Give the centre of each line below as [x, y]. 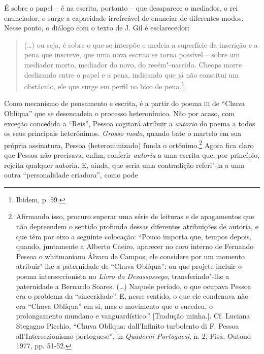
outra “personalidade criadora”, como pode [71, 175]
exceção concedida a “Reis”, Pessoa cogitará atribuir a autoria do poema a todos [130, 123]
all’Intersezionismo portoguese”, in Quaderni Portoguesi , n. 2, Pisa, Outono [133, 335]
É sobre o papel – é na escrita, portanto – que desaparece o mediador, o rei [121, 8]
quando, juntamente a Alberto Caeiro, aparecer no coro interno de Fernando [135, 246]
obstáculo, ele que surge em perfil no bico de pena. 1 [104, 85]
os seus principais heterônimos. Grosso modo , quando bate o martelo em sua [123, 133]
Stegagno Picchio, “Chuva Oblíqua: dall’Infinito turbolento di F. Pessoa [127, 325]
